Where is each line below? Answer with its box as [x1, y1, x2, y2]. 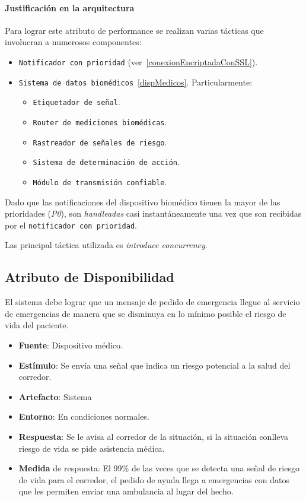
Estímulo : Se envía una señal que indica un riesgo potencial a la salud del [18, 359, 291, 371]
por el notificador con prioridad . [5, 218, 137, 231]
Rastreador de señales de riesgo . [33, 135, 167, 148]
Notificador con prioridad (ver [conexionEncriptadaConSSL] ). [18, 55, 258, 68]
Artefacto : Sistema [18, 390, 92, 402]
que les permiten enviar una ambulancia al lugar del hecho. [18, 485, 234, 497]
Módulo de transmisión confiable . [33, 175, 167, 188]
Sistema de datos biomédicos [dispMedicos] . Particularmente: [18, 75, 253, 88]
